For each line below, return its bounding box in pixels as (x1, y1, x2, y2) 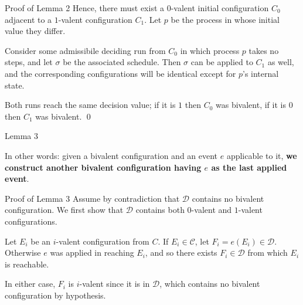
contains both (135, 204, 185, 216)
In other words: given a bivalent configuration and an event (5, 149, 218, 161)
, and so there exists (145, 246, 217, 259)
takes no (248, 44, 279, 56)
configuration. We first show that (5, 204, 124, 216)
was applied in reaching (50, 246, 134, 259)
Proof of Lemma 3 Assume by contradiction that (5, 192, 180, 204)
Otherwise (5, 246, 41, 259)
